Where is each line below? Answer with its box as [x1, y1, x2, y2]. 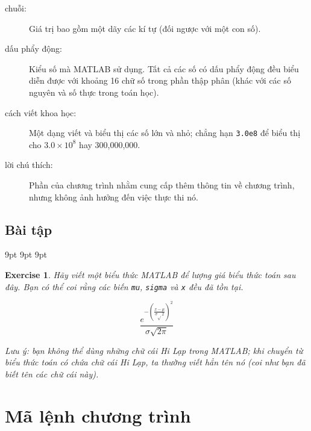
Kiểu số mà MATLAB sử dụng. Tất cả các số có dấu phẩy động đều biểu [29, 62, 299, 75]
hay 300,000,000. [79, 138, 140, 150]
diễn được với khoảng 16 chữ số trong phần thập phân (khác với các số [29, 74, 291, 87]
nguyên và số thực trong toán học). [29, 85, 159, 98]
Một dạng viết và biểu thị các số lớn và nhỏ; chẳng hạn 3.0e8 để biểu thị [29, 126, 301, 139]
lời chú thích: [5, 158, 53, 171]
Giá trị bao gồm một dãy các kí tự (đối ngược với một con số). [29, 22, 261, 34]
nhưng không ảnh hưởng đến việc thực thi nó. [29, 190, 198, 203]
